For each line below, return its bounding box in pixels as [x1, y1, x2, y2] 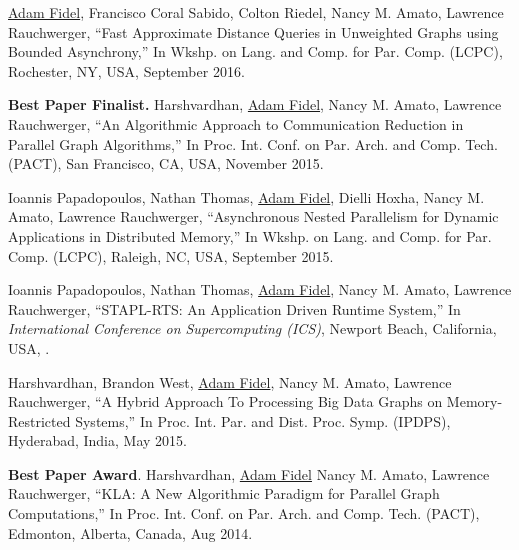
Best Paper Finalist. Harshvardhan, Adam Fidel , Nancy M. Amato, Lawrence [8, 94, 502, 115]
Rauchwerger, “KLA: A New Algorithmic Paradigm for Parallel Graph [8, 483, 440, 504]
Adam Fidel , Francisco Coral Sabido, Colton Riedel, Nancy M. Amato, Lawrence [8, 2, 504, 22]
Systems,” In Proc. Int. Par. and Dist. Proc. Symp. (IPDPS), [75, 410, 451, 431]
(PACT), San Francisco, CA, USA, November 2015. [8, 153, 324, 174]
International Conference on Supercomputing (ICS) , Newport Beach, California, [8, 318, 497, 339]
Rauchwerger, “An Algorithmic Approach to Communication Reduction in [8, 113, 464, 134]
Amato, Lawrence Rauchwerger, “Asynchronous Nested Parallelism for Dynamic [8, 206, 499, 227]
